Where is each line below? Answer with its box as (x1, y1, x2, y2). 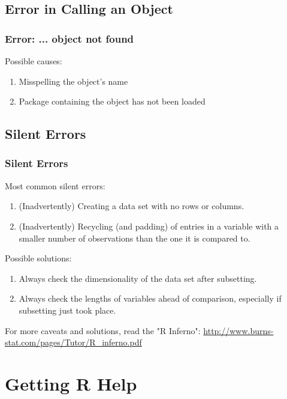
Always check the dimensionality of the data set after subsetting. (19, 272, 257, 284)
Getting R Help (5, 371, 137, 395)
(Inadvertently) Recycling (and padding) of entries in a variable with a (19, 219, 279, 232)
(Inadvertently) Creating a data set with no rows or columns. (19, 199, 244, 212)
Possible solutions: (5, 252, 72, 264)
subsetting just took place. (19, 303, 116, 316)
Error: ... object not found (5, 31, 134, 46)
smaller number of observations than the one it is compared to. (19, 231, 250, 244)
